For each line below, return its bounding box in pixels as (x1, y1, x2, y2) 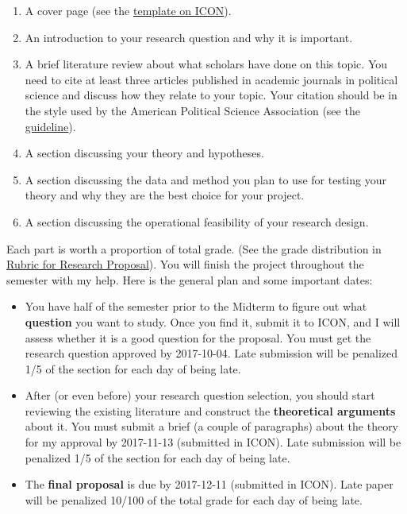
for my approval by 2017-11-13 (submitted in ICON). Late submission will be (25, 434, 401, 450)
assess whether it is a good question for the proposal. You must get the (25, 329, 371, 346)
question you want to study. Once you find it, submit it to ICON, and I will (25, 313, 401, 330)
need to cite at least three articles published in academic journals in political (25, 71, 398, 87)
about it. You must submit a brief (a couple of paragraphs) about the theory (25, 418, 399, 435)
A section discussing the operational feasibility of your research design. (25, 213, 369, 230)
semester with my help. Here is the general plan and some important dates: (6, 271, 373, 288)
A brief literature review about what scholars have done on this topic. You (25, 56, 388, 72)
